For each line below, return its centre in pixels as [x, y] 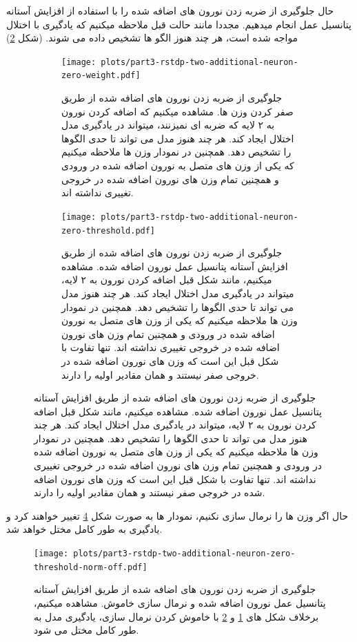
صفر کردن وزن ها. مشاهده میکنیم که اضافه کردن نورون [177, 111]
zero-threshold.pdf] [109, 230]
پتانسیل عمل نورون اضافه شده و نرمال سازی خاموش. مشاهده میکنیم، [180, 602]
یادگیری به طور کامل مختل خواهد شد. [84, 529]
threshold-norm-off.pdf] [91, 567]
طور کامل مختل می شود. [86, 630]
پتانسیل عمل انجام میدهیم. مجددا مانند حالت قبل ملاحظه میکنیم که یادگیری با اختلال [179, 24]
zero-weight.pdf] [101, 76]
